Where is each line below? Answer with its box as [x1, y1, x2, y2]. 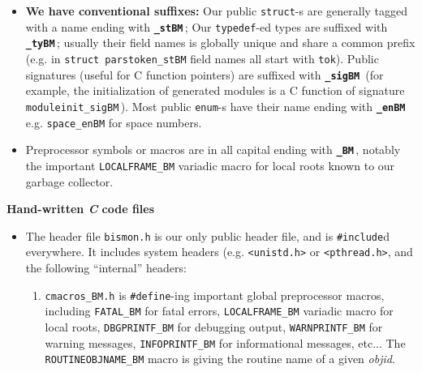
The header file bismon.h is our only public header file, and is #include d [25, 227, 390, 244]
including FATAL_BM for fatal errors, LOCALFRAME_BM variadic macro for [45, 302, 394, 319]
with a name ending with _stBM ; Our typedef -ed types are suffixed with [25, 18, 388, 35]
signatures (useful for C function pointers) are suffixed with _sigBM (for [25, 66, 384, 83]
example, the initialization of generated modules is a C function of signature [25, 82, 405, 99]
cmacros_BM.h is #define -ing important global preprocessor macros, [45, 286, 385, 303]
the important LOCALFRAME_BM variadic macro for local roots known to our [25, 156, 395, 173]
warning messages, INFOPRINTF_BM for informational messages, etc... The [45, 334, 406, 351]
